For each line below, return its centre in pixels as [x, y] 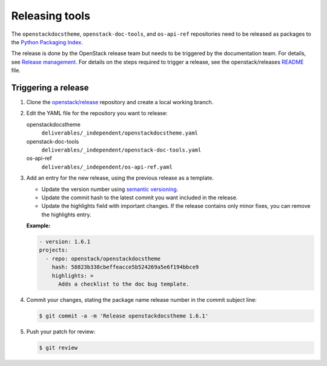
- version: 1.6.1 [65, 242]
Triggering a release [50, 88]
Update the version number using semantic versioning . [110, 189]
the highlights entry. [66, 215]
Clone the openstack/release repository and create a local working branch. [120, 102]
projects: [54, 250]
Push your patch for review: [61, 331]
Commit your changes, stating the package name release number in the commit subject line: [141, 300]
